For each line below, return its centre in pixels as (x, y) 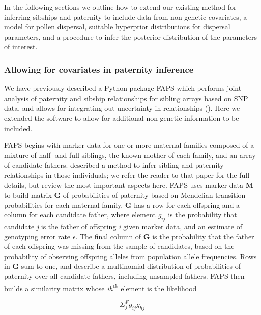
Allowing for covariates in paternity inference (99, 69)
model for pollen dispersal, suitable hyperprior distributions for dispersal (117, 27)
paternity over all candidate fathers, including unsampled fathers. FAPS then (124, 276)
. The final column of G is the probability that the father (165, 236)
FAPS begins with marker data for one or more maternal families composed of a (129, 145)
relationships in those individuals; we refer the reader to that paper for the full (127, 175)
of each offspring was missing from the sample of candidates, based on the (119, 246)
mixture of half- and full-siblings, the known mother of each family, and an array (130, 155)
